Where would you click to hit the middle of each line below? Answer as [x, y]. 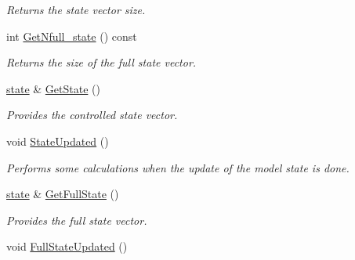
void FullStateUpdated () [67, 246]
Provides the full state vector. [77, 220]
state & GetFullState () [63, 194]
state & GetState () [53, 88]
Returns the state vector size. [76, 9]
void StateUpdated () [58, 141]
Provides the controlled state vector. [92, 115]
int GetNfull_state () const [72, 36]
